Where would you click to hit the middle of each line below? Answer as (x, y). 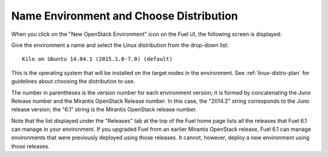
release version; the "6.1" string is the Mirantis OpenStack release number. (104, 110)
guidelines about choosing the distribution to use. (73, 82)
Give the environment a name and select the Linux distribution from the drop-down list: (120, 45)
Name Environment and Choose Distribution (125, 16)
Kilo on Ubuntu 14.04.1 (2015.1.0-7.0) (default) (97, 59)
